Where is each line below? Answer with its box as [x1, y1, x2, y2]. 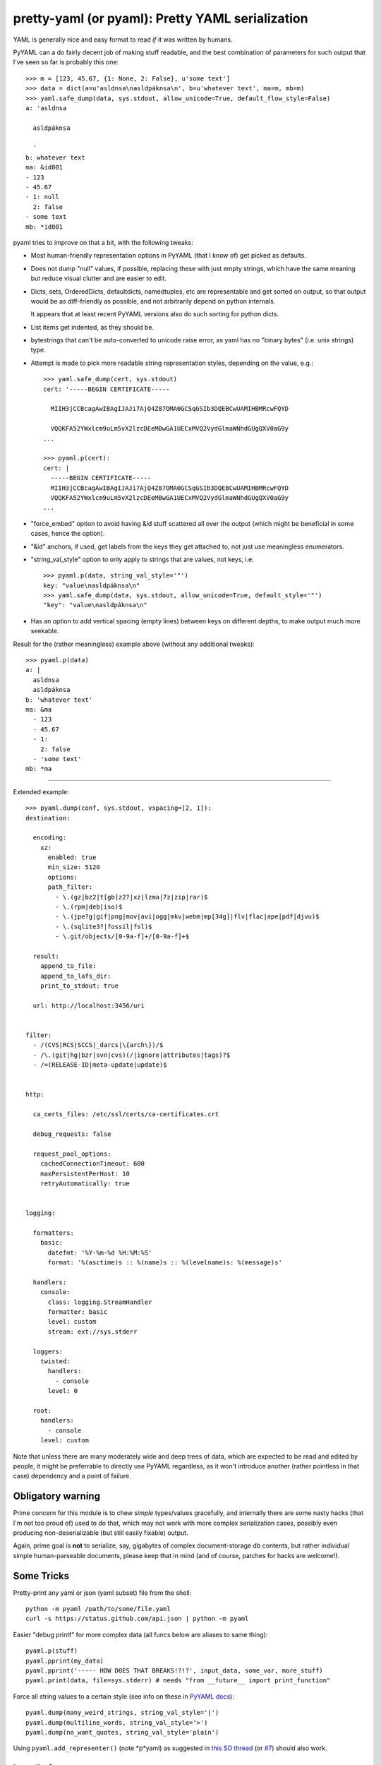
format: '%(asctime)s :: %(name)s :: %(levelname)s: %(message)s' [47, 1259, 282, 1267]
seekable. [30, 627, 59, 635]
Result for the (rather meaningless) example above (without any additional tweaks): [13, 640, 255, 648]
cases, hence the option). [30, 529, 105, 538]
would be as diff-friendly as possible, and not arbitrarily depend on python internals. [30, 297, 276, 305]
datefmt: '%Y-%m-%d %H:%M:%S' [47, 1248, 152, 1257]
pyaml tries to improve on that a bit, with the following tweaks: [13, 238, 194, 246]
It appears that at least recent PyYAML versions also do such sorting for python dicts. [30, 310, 279, 318]
